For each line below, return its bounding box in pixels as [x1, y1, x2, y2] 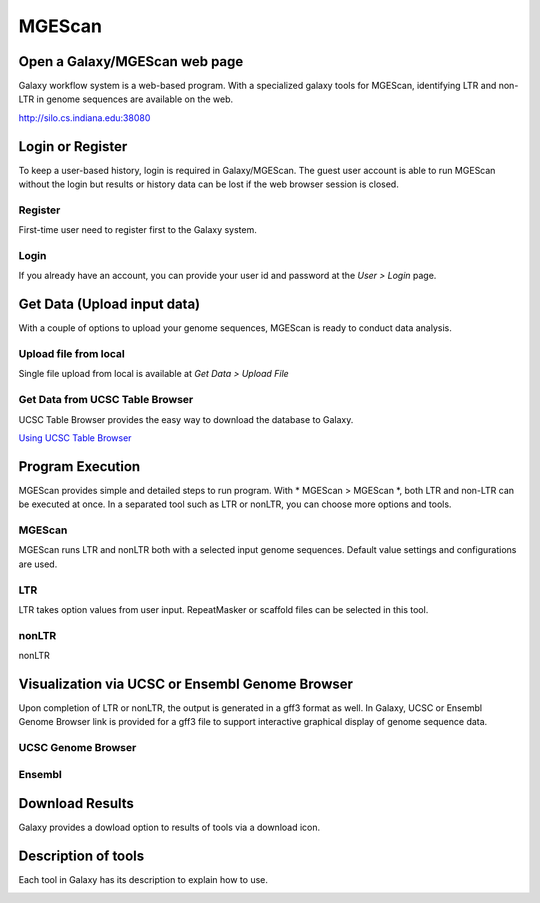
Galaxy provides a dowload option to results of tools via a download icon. [18, 821, 321, 834]
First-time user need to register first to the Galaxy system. [18, 224, 257, 236]
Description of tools [18, 848, 145, 865]
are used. [18, 558, 58, 570]
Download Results [18, 795, 135, 812]
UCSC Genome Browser [18, 741, 137, 755]
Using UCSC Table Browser [18, 432, 132, 444]
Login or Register [18, 138, 128, 155]
